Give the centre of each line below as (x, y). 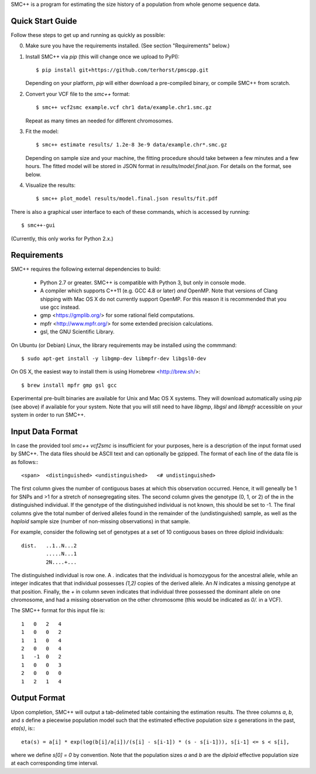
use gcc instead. (60, 307)
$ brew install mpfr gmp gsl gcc (69, 385)
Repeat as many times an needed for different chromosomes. (99, 121)
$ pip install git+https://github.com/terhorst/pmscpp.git (122, 70)
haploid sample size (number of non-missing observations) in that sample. (100, 521)
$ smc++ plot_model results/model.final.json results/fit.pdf (127, 199)
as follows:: (25, 462)
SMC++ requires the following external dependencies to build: (86, 269)
